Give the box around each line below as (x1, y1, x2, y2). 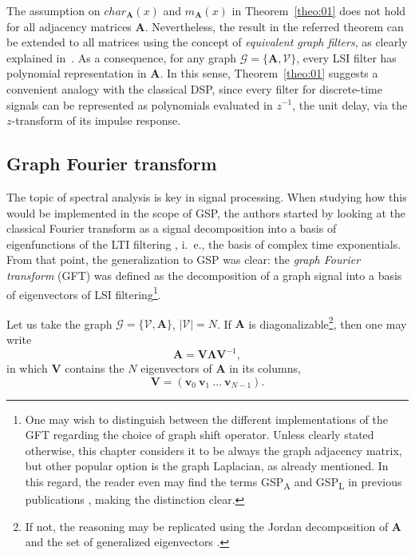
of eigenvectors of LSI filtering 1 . (6, 283, 161, 302)
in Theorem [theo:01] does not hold (231, 2, 406, 18)
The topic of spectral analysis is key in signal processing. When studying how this (6, 188, 407, 205)
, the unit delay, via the (292, 96, 408, 113)
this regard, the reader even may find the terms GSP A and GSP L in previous (25, 473, 402, 492)
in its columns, (229, 360, 301, 377)
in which (6, 360, 48, 377)
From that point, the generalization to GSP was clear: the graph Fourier (6, 251, 361, 268)
